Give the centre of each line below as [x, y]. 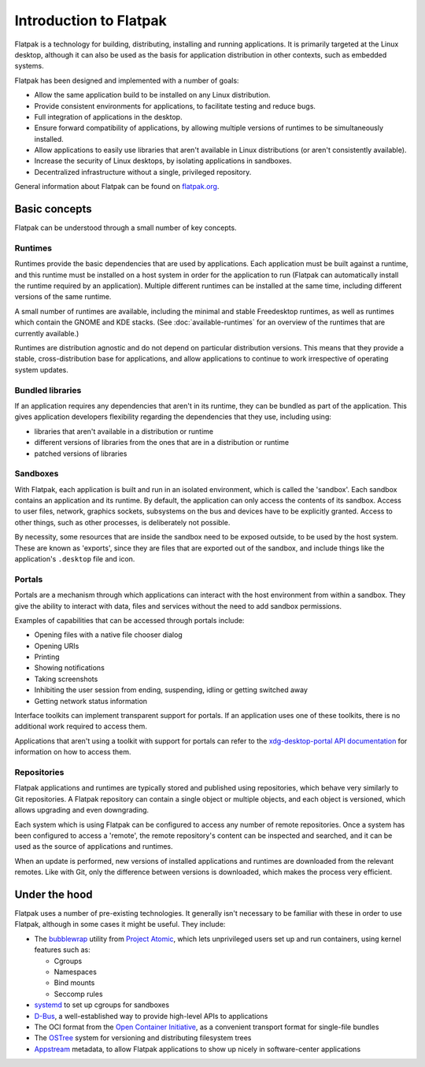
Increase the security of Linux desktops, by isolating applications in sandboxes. [163, 161]
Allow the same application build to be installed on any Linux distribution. [152, 95]
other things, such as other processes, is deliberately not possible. [122, 522]
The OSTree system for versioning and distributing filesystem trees [143, 1038]
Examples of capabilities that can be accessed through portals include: [129, 620]
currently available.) [47, 333]
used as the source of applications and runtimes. [94, 847]
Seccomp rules [78, 994]
